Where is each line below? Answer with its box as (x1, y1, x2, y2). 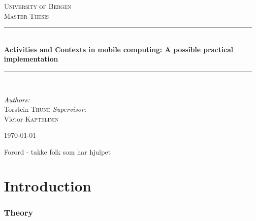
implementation (4, 54, 58, 64)
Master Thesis (4, 10, 49, 21)
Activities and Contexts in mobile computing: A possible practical (4, 44, 233, 54)
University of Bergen (4, 1, 71, 11)
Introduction (4, 175, 92, 195)
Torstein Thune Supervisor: (4, 104, 87, 114)
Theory (4, 206, 33, 218)
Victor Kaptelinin (4, 113, 59, 124)
